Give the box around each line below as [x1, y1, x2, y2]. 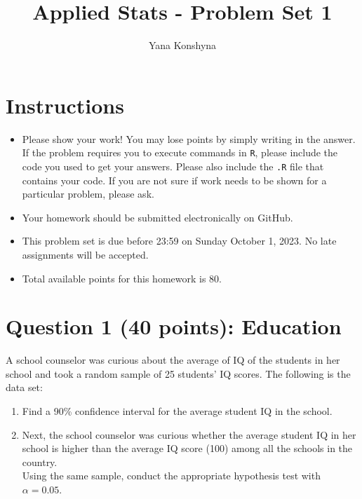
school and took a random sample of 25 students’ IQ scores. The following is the [6, 366, 351, 381]
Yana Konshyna [148, 38, 217, 53]
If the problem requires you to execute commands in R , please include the [22, 145, 338, 160]
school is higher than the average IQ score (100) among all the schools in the [22, 441, 353, 456]
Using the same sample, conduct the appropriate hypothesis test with [22, 468, 321, 483]
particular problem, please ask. [22, 186, 154, 201]
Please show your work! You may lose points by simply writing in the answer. [22, 131, 356, 146]
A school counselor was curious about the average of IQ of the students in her [6, 353, 340, 367]
